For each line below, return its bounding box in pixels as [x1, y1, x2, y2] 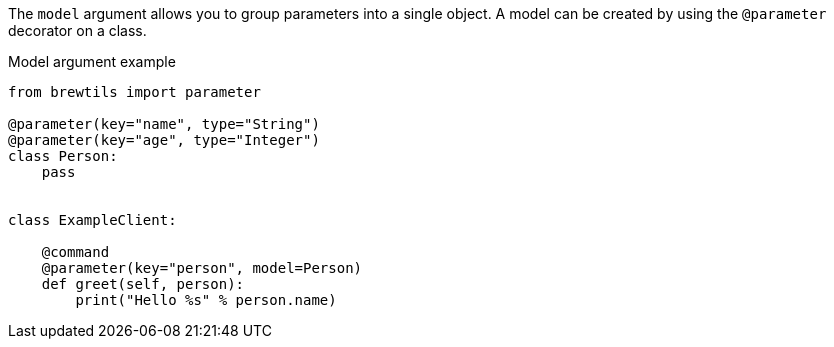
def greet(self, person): [41, 276, 245, 292]
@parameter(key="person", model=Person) [41, 260, 363, 276]
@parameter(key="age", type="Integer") [8, 132, 320, 148]
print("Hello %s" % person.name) [75, 292, 337, 308]
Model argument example [8, 53, 176, 70]
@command [41, 244, 110, 260]
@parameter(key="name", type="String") [8, 116, 320, 132]
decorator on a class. [8, 22, 147, 39]
